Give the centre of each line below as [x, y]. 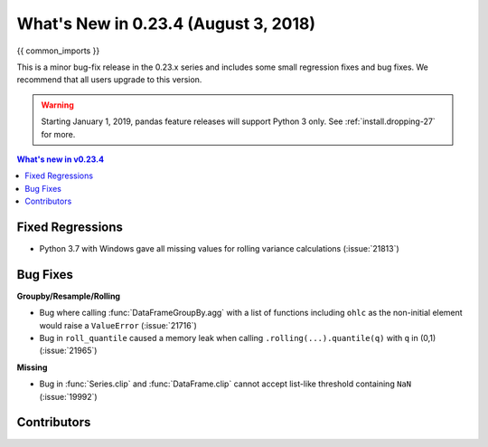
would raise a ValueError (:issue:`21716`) [118, 325]
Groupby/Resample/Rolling [69, 296]
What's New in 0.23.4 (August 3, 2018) [166, 24]
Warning [57, 105]
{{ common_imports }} [58, 51]
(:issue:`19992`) [69, 396]
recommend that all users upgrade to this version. [109, 80]
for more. [58, 134]
